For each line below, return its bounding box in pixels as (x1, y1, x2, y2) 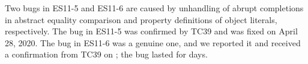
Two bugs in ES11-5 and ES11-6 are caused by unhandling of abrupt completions (5, 2, 304, 14)
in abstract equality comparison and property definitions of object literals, (5, 13, 277, 25)
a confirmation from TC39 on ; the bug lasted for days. (5, 48, 208, 60)
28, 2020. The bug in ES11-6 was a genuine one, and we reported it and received (5, 36, 301, 49)
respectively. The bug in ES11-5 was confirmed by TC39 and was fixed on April (5, 25, 298, 37)
